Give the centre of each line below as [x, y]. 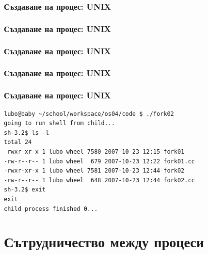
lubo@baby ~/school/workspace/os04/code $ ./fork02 [89, 114]
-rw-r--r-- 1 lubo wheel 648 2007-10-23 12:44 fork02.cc [99, 180]
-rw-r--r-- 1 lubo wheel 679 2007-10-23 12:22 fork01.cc [99, 161]
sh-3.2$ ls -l [27, 133]
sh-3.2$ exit [25, 190]
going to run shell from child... [60, 123]
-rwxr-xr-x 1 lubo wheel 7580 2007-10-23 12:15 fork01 [94, 151]
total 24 [18, 142]
